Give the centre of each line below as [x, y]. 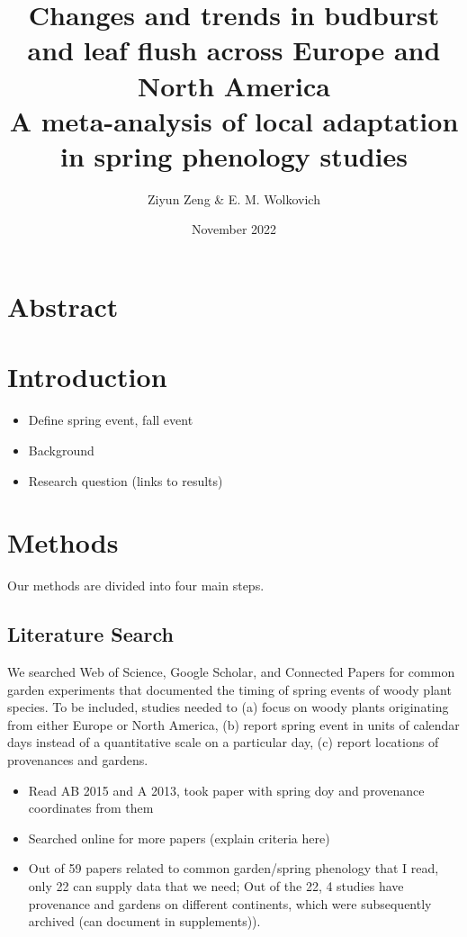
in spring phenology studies [234, 155]
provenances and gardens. [78, 760]
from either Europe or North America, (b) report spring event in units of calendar [233, 724]
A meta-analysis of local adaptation [234, 120]
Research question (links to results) [126, 480]
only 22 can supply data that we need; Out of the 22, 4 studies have [216, 886]
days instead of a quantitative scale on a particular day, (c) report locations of [223, 742]
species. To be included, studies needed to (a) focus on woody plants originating [228, 707]
